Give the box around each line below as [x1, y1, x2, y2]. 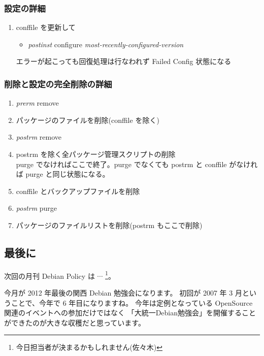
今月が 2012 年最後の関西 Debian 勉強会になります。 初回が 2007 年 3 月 [4, 287, 242, 298]
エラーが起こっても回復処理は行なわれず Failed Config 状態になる [16, 56, 232, 67]
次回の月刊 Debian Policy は [4, 270, 95, 281]
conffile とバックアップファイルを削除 [16, 185, 140, 196]
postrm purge [16, 203, 57, 213]
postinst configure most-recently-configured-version [28, 39, 184, 49]
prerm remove [16, 98, 59, 108]
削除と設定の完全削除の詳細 [4, 77, 112, 90]
